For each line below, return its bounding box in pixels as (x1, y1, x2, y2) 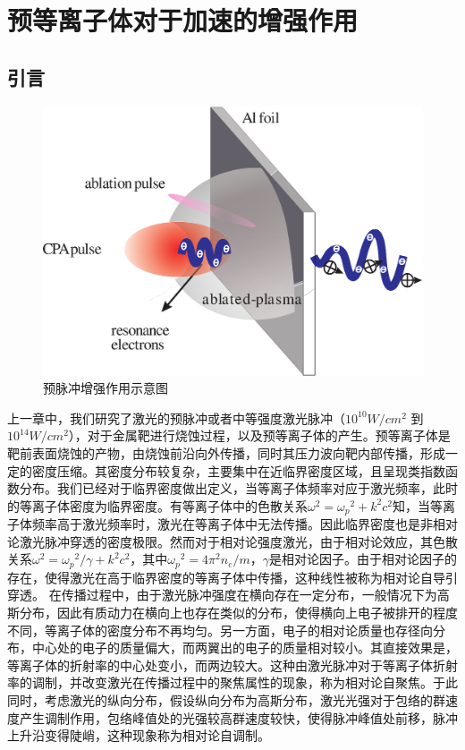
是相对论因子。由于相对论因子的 (269, 550, 458, 568)
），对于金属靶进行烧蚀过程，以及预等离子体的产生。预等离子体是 (68, 426, 451, 445)
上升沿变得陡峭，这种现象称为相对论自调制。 (7, 726, 270, 745)
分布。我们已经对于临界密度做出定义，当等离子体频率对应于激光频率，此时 (19, 479, 458, 498)
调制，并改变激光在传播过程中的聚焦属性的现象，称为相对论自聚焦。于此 (31, 673, 458, 692)
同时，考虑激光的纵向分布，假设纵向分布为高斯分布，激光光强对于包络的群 (7, 691, 445, 709)
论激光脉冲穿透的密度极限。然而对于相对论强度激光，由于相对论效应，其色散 (7, 532, 458, 550)
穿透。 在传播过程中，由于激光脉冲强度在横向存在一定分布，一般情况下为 (7, 585, 437, 604)
